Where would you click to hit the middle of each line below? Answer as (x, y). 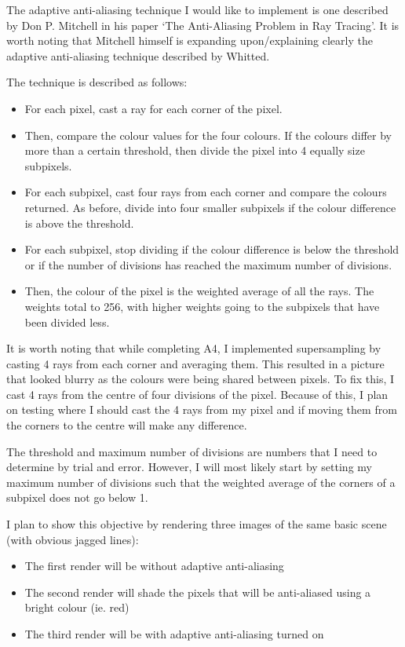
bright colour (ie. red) (77, 607)
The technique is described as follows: (97, 82)
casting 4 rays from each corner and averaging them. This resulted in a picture (195, 363)
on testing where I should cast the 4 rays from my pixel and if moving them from (202, 409)
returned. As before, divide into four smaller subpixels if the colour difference (210, 207)
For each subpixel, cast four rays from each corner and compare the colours (206, 192)
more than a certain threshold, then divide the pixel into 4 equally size (195, 150)
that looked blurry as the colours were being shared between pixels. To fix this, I (201, 379)
